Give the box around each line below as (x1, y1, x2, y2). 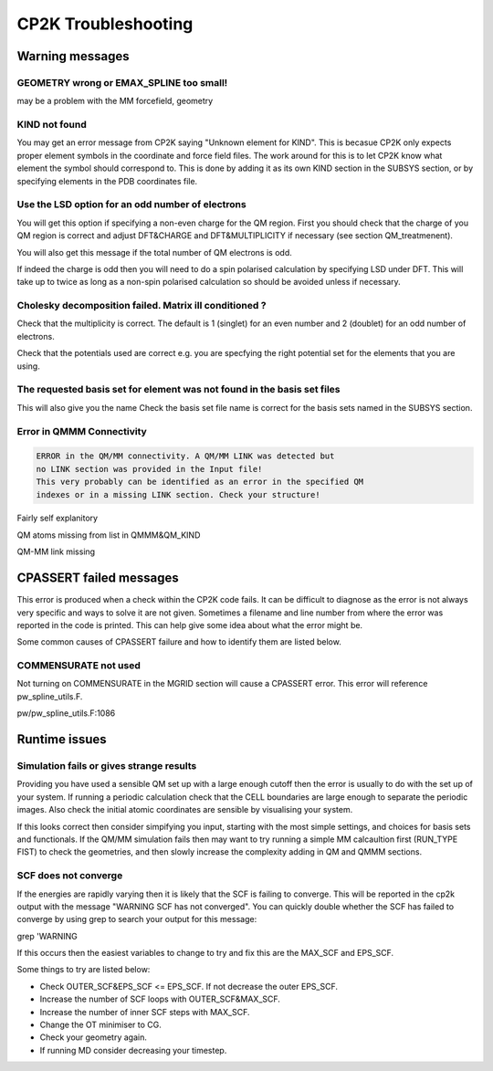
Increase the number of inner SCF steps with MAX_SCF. (39, 1006, 250, 1017)
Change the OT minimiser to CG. (39, 1019, 162, 1031)
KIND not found (16, 119, 87, 131)
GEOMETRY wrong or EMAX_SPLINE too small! (16, 76, 228, 89)
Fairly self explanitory (16, 512, 99, 524)
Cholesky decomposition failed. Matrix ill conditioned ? (16, 299, 267, 312)
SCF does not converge (16, 869, 123, 882)
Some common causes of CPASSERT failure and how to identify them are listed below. (16, 636, 341, 647)
